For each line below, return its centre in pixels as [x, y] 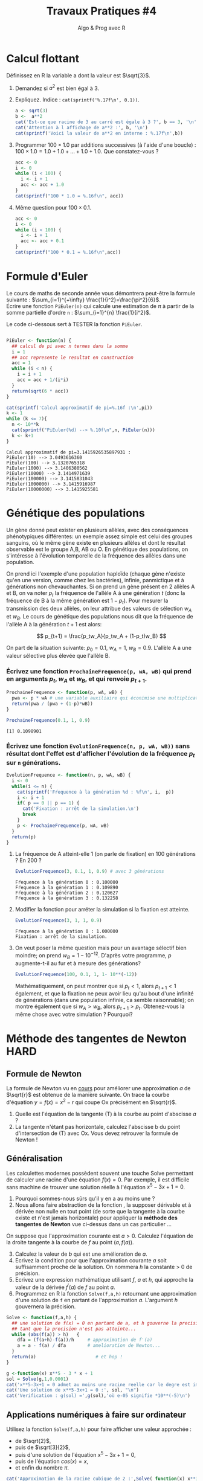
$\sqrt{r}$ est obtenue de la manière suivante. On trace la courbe [88, 1095]
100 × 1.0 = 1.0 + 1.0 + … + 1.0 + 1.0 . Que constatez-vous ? [87, 151]
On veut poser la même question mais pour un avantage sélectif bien [101, 948]
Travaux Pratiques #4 [101, 11]
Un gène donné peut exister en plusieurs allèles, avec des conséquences [97, 530]
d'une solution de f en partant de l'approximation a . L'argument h [96, 1300]
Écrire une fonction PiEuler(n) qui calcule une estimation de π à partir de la [100, 306]
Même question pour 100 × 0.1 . [53, 207]
